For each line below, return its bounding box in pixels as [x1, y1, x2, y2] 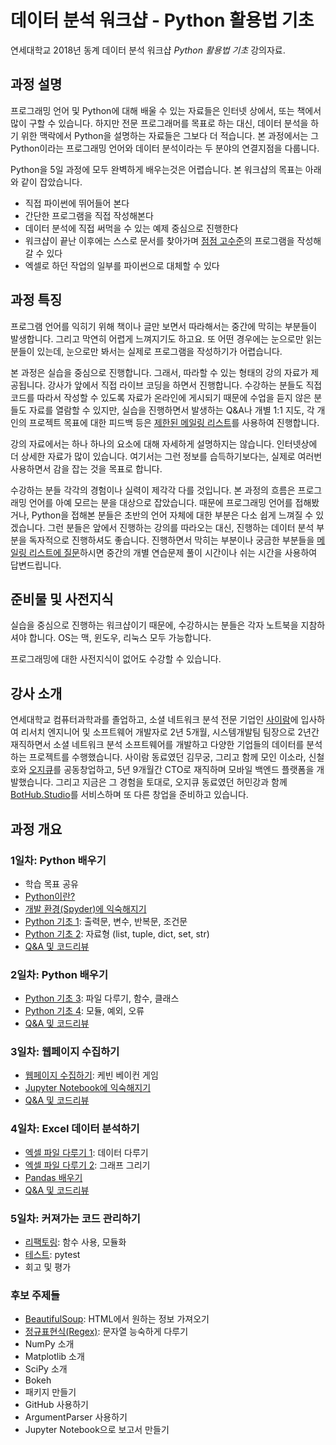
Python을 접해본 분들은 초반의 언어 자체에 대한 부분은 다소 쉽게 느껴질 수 [31, 509, 314, 521]
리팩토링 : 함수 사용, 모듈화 [24, 1236, 127, 1248]
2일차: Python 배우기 [10, 967, 108, 981]
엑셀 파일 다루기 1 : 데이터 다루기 [24, 1146, 149, 1158]
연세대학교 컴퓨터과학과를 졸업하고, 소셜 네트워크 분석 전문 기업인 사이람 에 [10, 714, 299, 726]
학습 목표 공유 [24, 877, 79, 890]
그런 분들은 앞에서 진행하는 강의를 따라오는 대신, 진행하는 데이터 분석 [47, 521, 315, 533]
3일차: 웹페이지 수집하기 [10, 1045, 120, 1059]
